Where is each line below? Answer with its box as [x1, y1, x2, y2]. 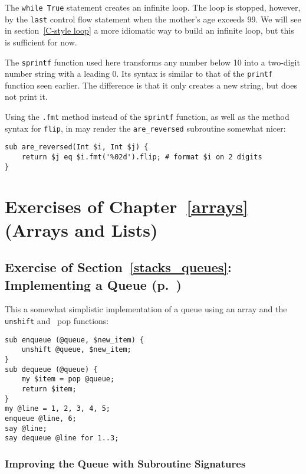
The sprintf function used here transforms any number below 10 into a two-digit [5, 55, 300, 68]
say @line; [5, 424, 47, 433]
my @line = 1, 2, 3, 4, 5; [5, 404, 110, 413]
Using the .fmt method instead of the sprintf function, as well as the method [5, 110, 289, 122]
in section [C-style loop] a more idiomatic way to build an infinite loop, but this [5, 24, 294, 37]
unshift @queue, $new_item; [21, 345, 131, 354]
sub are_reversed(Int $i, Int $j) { [5, 143, 149, 152]
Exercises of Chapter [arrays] [5, 194, 248, 218]
